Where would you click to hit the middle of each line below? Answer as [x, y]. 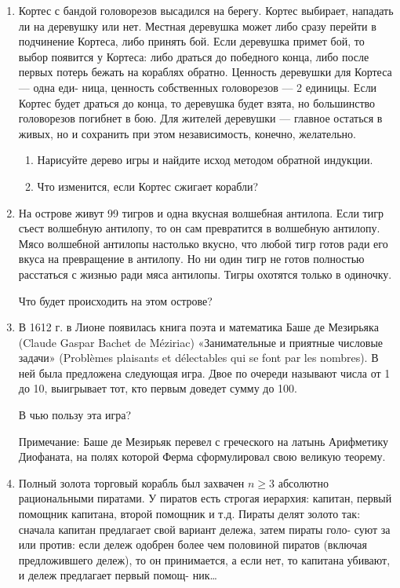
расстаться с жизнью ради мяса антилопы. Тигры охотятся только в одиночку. [205, 274]
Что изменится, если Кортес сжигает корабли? [148, 186]
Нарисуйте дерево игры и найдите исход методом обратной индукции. [205, 160]
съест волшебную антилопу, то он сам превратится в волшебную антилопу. [199, 228]
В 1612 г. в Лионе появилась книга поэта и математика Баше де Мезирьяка [198, 327]
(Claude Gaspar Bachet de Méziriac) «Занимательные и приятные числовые [201, 342]
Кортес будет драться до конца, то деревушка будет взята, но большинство [197, 102]
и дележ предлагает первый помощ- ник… [118, 575]
